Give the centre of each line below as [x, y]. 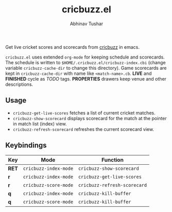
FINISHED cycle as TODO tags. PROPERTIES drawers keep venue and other [86, 79]
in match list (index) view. [40, 124]
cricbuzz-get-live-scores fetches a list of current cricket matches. [84, 113]
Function [112, 160]
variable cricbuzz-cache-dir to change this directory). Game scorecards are [86, 68]
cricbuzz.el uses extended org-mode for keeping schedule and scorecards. [85, 57]
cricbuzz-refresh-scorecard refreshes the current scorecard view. [83, 129]
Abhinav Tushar [87, 24]
